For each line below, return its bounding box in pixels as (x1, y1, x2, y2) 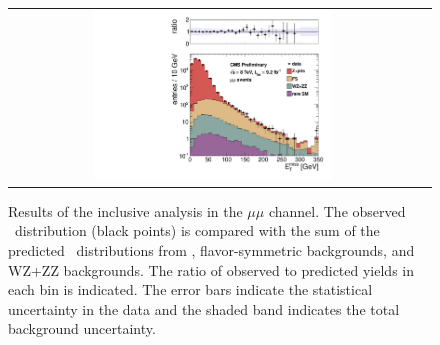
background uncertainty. (8, 318, 156, 339)
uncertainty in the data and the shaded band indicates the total (8, 298, 400, 319)
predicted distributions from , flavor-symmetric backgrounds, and (8, 239, 415, 260)
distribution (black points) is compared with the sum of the (14, 220, 380, 241)
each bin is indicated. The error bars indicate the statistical (8, 279, 373, 300)
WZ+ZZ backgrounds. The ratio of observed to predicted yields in (8, 259, 415, 280)
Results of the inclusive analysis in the (8, 200, 243, 221)
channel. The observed (268, 200, 406, 221)
